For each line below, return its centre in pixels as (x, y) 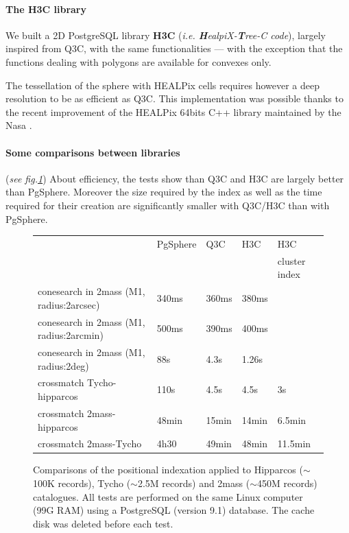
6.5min (292, 419)
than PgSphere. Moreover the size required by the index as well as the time (164, 192)
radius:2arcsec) (69, 304)
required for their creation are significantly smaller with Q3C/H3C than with (168, 205)
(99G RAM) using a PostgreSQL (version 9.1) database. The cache (174, 510)
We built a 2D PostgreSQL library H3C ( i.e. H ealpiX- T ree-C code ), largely (166, 35)
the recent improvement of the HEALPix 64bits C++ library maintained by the (173, 111)
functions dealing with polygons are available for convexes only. (139, 61)
